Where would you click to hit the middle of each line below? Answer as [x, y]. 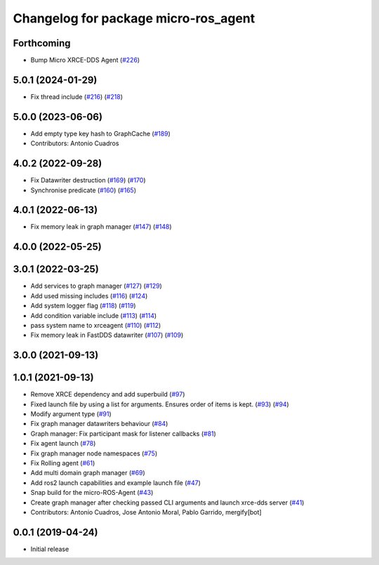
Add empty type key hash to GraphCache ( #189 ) [101, 133]
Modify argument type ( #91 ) [71, 414]
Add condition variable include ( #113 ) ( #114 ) [94, 315]
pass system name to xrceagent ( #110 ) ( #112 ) [96, 325]
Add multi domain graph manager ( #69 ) [88, 473]
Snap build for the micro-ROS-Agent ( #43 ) [92, 493]
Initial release [50, 549]
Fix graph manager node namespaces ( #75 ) [94, 453]
